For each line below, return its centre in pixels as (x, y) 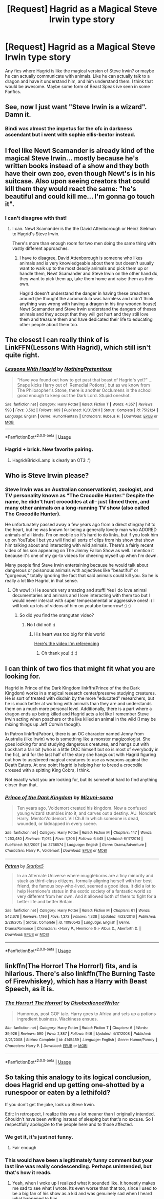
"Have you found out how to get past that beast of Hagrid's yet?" (82, 379)
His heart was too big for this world (69, 634)
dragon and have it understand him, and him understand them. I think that (79, 81)
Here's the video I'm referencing (66, 644)
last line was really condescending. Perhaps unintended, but (78, 1166)
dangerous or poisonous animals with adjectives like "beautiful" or (72, 570)
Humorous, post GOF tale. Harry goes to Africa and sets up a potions (86, 1014)
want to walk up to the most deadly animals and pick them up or (84, 268)
